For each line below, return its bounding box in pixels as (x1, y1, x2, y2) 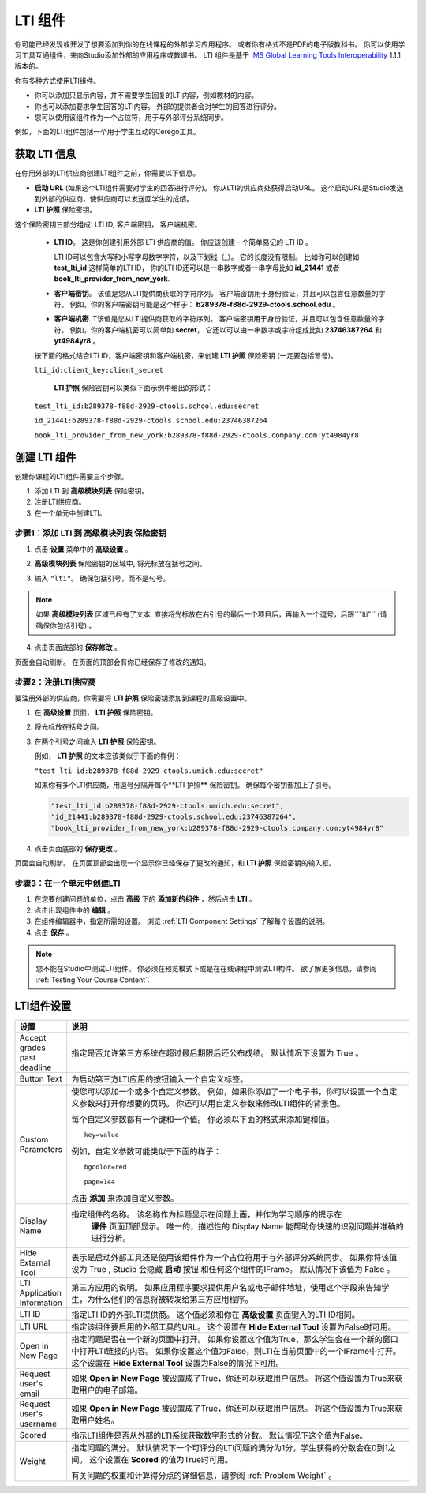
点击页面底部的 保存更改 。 (34, 843, 121, 853)
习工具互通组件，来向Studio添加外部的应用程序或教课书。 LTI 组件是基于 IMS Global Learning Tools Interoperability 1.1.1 (14, 50, 402, 59)
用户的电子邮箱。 (79, 1384, 143, 1395)
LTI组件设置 (14, 1000, 71, 1013)
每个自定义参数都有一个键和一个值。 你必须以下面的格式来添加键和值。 (71, 1113, 334, 1124)
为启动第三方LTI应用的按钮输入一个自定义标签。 (71, 1074, 248, 1085)
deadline (19, 1062, 52, 1073)
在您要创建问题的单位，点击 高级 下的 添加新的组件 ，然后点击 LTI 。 (34, 895, 256, 904)
